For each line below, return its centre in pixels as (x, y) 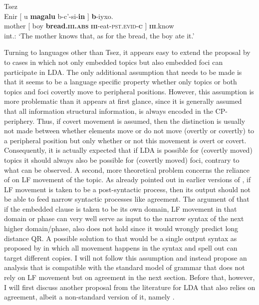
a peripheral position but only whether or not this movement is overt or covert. (125, 140)
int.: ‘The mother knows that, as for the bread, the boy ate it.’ (99, 35)
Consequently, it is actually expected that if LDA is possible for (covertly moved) (128, 150)
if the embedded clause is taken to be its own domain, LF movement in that (121, 208)
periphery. (19, 121)
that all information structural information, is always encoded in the (109, 111)
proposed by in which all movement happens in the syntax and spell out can (121, 248)
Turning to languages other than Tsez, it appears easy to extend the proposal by (127, 52)
